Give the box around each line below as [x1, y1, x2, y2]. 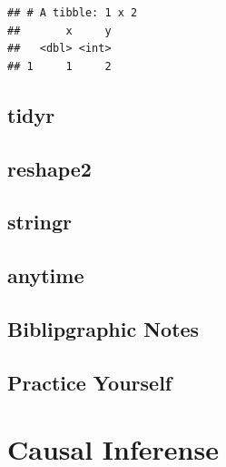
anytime [7, 261, 84, 289]
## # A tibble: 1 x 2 [7, 6, 138, 19]
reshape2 [7, 154, 92, 182]
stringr [7, 208, 73, 236]
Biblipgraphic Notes [7, 314, 200, 342]
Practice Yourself [7, 368, 172, 396]
